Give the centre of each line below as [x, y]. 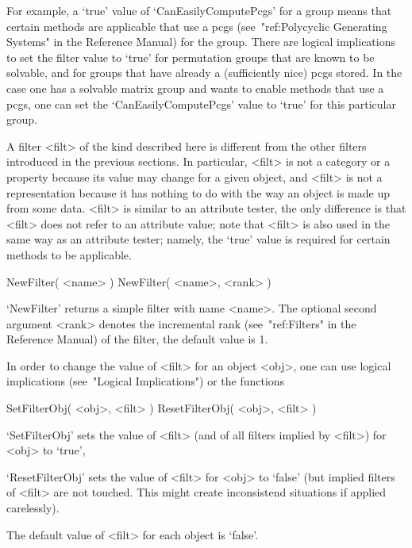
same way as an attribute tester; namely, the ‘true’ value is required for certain [198, 239]
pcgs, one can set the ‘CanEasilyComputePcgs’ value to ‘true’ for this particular [201, 103]
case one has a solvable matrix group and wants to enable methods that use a [195, 88]
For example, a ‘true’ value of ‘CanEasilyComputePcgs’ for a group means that [199, 10]
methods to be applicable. [69, 254]
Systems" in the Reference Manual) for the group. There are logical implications [201, 42]
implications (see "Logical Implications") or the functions [146, 381]
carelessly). [33, 508]
